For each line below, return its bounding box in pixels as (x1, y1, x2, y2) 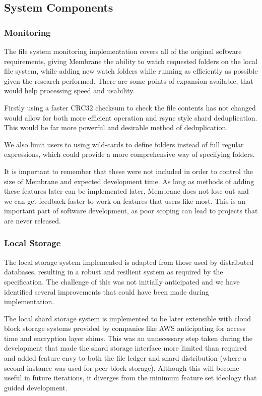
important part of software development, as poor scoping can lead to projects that (4, 205, 258, 216)
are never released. (4, 215, 61, 225)
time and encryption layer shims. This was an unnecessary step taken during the (4, 332, 253, 343)
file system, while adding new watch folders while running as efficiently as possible (4, 66, 258, 76)
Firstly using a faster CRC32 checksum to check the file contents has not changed (4, 102, 256, 112)
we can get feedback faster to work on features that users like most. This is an (4, 195, 245, 206)
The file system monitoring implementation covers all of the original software (4, 46, 242, 56)
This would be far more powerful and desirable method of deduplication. (4, 122, 228, 133)
